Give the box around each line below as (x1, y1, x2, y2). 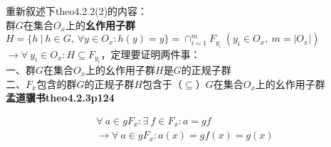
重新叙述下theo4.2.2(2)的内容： (6, 4, 148, 18)
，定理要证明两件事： (100, 46, 201, 61)
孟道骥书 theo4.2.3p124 (6, 90, 115, 105)
